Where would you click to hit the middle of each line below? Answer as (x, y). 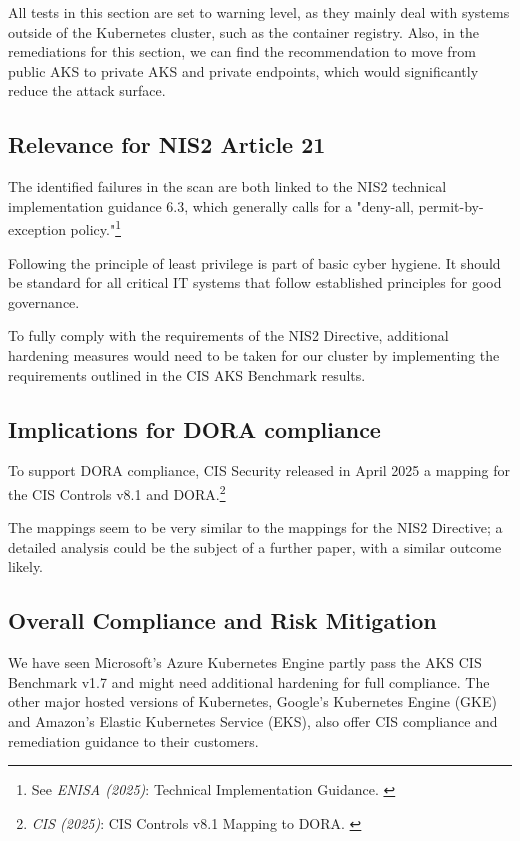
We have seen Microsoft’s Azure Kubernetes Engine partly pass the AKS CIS (245, 662)
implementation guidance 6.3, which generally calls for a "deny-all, (211, 205)
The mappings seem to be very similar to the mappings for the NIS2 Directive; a (255, 527)
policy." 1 (95, 228)
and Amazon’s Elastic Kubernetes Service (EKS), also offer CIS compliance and (253, 720)
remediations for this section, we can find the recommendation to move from (242, 51)
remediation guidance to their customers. (133, 740)
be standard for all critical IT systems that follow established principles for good (255, 282)
